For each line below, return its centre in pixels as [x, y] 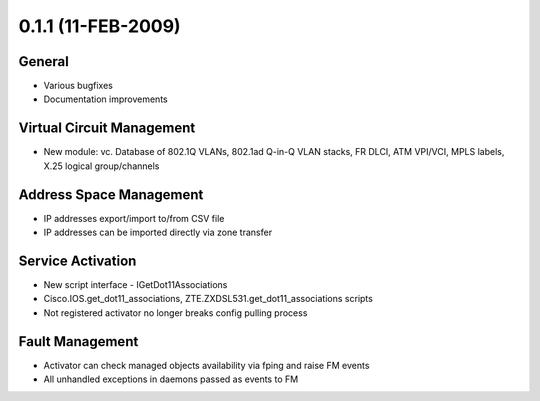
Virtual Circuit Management [107, 128]
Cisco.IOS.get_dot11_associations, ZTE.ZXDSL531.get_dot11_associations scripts [208, 299]
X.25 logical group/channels [101, 166]
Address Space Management [111, 194]
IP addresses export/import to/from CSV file [134, 218]
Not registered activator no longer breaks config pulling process [175, 312]
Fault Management [78, 341]
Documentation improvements [106, 99]
